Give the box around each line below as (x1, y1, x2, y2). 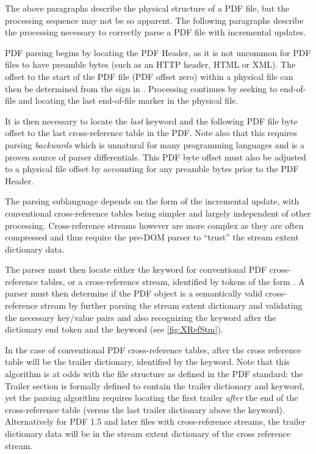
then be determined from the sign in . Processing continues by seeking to (5, 82, 278, 95)
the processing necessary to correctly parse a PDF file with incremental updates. (5, 26, 306, 38)
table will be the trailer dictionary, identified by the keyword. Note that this (5, 355, 290, 368)
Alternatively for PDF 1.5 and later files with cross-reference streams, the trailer (5, 415, 306, 428)
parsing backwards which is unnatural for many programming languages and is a (5, 138, 304, 151)
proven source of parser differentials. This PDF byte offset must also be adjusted (5, 150, 306, 163)
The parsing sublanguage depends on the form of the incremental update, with (5, 195, 300, 207)
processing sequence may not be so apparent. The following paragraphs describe (5, 13, 304, 26)
